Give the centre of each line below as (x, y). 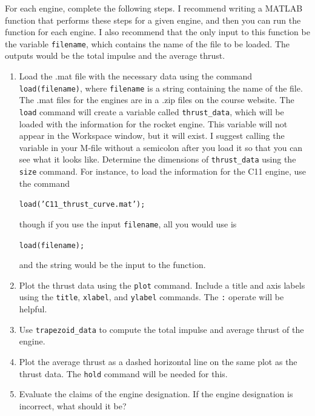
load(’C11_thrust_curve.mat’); (82, 205)
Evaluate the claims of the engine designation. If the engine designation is (156, 394)
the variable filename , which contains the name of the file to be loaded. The (147, 43)
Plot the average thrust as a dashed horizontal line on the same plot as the (158, 361)
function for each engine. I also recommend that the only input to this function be (157, 32)
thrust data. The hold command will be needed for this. (123, 373)
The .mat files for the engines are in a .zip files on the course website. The (157, 100)
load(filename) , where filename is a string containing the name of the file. (161, 88)
